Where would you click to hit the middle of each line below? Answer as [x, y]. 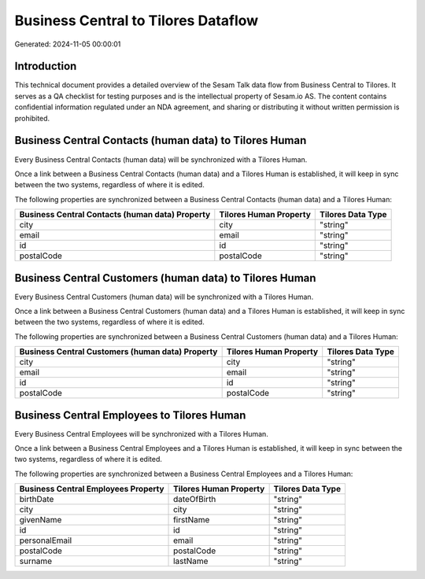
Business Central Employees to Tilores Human [130, 415]
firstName [192, 520]
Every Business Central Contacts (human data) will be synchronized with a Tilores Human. [161, 159]
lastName [191, 561]
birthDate [37, 500]
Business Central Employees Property [92, 489]
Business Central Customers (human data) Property [118, 352]
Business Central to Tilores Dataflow [137, 20]
